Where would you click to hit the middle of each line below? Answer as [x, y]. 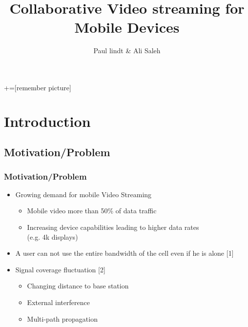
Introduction [47, 121]
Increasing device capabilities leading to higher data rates [113, 227]
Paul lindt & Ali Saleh [127, 51]
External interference [58, 302]
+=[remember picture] [38, 87]
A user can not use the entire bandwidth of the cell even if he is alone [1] [124, 253]
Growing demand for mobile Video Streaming [83, 194]
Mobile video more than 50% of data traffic [92, 211]
